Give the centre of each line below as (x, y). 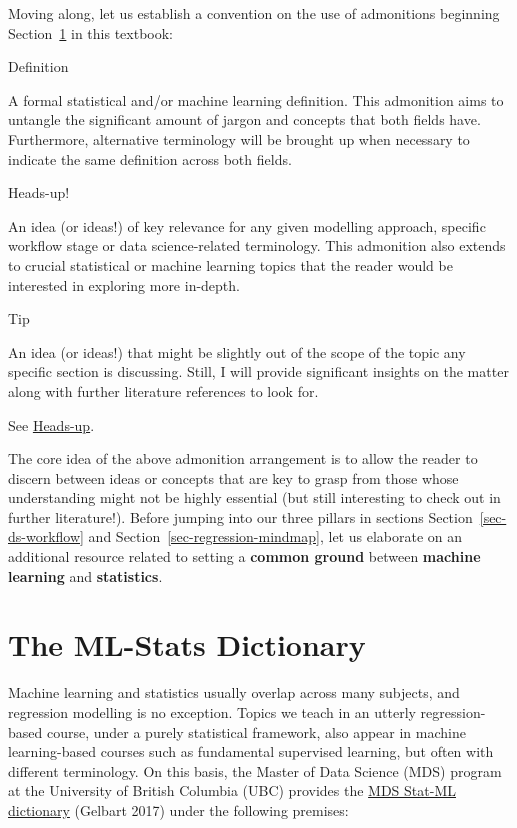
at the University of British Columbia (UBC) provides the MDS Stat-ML (232, 790)
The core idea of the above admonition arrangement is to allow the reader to (243, 458)
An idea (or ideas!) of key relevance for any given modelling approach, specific (247, 225)
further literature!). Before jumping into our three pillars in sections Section (240, 516)
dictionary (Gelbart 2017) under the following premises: (178, 809)
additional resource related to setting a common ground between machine (244, 556)
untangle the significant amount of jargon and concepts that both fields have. (244, 119)
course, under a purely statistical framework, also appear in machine (256, 731)
